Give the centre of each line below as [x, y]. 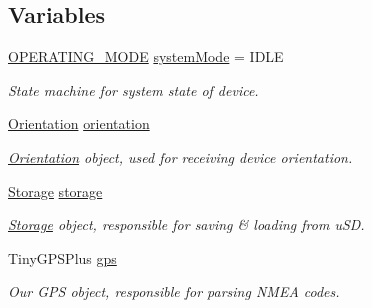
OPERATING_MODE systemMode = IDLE [146, 56]
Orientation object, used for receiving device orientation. [180, 156]
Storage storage [55, 190]
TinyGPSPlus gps [62, 257]
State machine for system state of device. [133, 89]
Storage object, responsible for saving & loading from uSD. [186, 224]
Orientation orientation [79, 123]
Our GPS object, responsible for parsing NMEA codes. [174, 291]
